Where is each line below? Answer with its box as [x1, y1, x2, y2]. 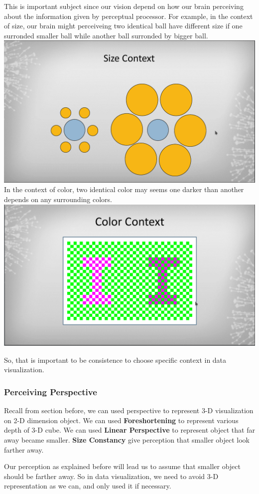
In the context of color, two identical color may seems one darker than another [4, 184, 244, 195]
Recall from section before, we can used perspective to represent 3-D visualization [4, 405, 254, 416]
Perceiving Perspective [4, 385, 97, 398]
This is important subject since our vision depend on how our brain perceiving [4, 1, 244, 11]
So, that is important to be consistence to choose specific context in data [4, 354, 227, 365]
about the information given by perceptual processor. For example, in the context [4, 10, 253, 21]
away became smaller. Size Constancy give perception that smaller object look [4, 434, 250, 445]
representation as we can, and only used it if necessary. [4, 481, 171, 491]
